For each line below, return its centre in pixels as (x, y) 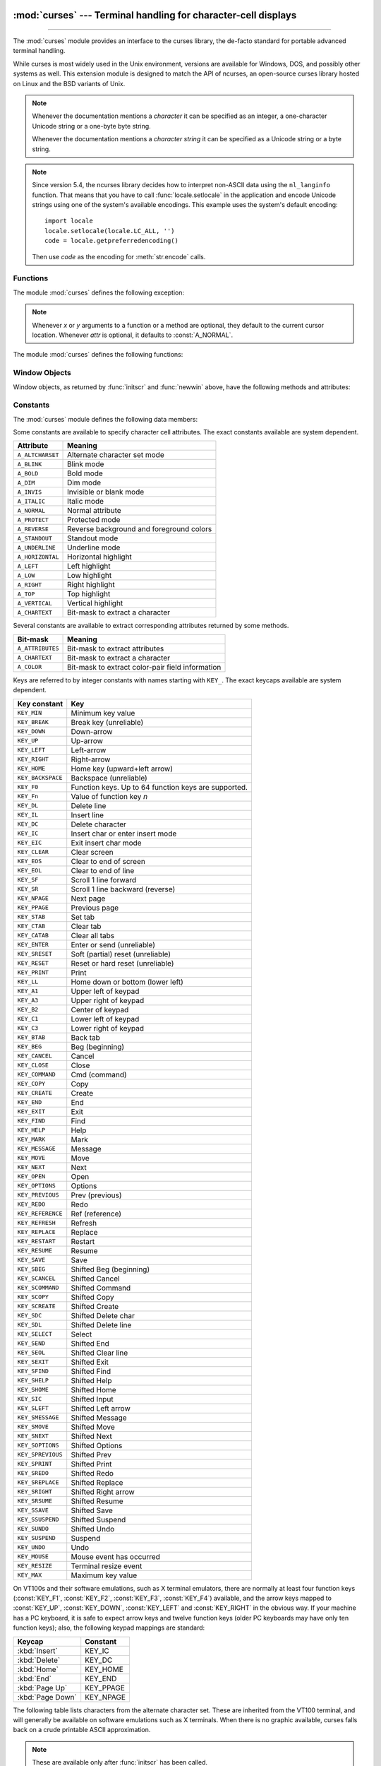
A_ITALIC (31, 501)
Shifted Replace (97, 1482)
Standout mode (93, 538)
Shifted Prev (91, 1454)
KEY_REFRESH (36, 1223)
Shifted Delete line (101, 1324)
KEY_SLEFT (33, 1408)
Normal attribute (94, 511)
